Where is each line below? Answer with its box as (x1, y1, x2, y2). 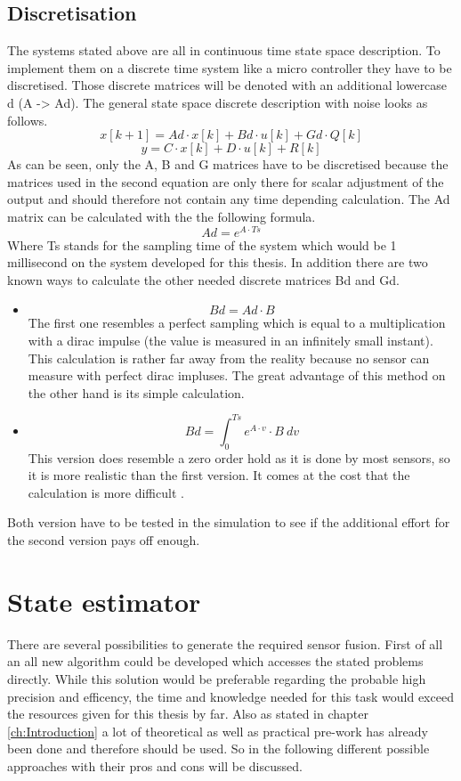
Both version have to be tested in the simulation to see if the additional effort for (7, 513, 450, 532)
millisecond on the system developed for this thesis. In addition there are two (7, 253, 428, 272)
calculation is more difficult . (28, 483, 184, 501)
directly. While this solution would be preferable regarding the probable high (7, 669, 426, 687)
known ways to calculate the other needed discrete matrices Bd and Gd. (7, 270, 400, 289)
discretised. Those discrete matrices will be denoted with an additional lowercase (7, 76, 448, 94)
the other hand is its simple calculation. (28, 383, 245, 402)
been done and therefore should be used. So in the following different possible (7, 739, 430, 758)
